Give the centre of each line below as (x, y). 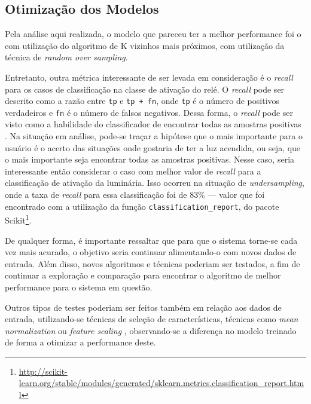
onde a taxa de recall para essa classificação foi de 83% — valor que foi (135, 195)
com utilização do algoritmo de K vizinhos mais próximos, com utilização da (145, 45)
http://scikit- (43, 371)
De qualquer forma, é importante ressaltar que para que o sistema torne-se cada (151, 240)
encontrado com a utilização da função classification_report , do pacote (142, 206)
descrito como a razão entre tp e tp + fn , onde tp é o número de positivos (142, 101)
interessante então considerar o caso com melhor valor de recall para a (133, 171)
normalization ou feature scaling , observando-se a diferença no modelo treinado (151, 330)
